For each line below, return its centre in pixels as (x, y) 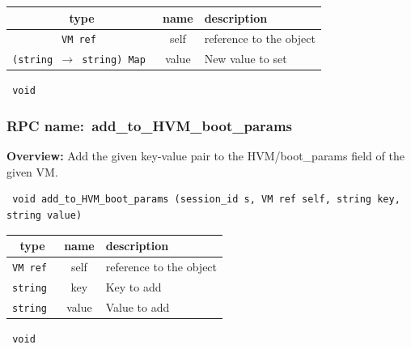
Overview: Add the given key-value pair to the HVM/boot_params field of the (205, 156)
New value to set (246, 59)
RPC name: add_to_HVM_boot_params (150, 125)
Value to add (138, 306)
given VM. (32, 171)
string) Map (114, 60)
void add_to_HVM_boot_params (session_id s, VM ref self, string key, (206, 200)
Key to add (133, 286)
